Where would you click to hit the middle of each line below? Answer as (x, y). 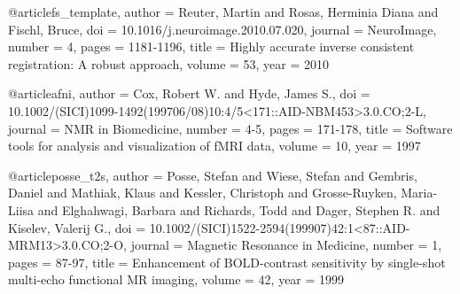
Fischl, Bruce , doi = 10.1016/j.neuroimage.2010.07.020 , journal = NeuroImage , (222, 29)
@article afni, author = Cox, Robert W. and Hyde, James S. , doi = (189, 93)
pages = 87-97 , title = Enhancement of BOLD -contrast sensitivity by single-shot (227, 262)
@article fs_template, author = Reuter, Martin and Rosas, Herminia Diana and (223, 12)
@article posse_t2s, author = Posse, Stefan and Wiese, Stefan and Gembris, (213, 175)
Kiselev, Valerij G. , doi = (77, 227)
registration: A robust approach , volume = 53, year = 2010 (169, 63)
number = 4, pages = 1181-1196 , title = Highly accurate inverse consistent (211, 46)
